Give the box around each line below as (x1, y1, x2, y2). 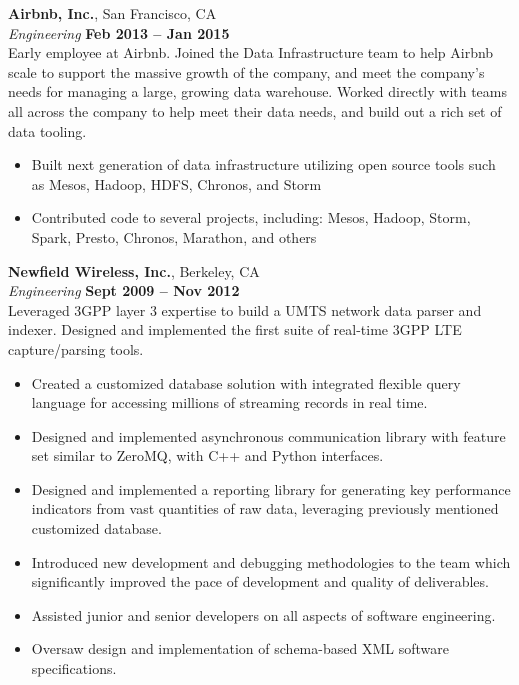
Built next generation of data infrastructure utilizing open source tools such (31, 154, 496, 175)
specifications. (31, 658, 117, 679)
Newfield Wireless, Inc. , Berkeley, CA (8, 260, 260, 281)
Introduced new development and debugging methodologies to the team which (31, 551, 511, 572)
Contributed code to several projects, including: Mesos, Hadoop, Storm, (31, 207, 471, 228)
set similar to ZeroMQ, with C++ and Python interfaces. (31, 445, 384, 466)
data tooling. (8, 120, 87, 141)
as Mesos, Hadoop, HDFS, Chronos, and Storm (31, 173, 322, 194)
